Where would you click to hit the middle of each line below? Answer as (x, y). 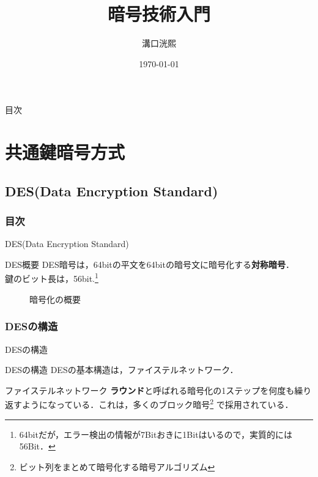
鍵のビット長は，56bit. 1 (52, 278)
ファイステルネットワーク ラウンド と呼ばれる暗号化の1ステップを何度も (150, 390)
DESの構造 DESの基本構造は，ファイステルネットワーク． (122, 370)
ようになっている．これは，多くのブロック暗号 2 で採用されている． (157, 403)
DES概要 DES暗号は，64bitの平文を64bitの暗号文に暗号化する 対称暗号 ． (150, 264)
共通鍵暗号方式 (65, 152)
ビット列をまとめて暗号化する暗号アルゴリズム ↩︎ (117, 466)
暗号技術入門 (159, 14)
